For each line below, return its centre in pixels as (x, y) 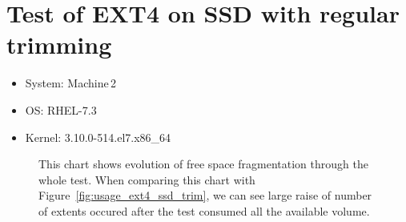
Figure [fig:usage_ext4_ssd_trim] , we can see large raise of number (205, 195)
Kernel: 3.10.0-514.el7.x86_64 (98, 137)
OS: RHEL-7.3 (61, 109)
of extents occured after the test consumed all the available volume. (204, 210)
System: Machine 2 (71, 83)
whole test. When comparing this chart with (147, 179)
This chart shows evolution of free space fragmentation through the (203, 164)
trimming (59, 44)
